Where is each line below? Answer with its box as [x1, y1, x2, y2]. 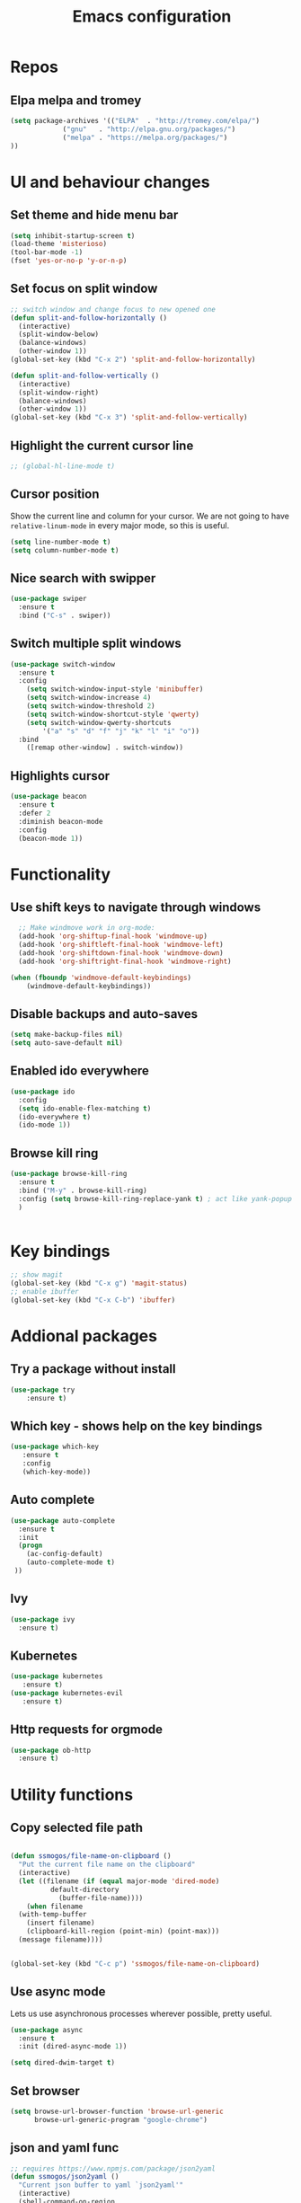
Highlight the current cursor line [10, 438, 194, 453]
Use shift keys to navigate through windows [10, 899, 261, 915]
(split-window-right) [18, 388, 100, 397]
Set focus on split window [10, 281, 158, 296]
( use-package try [10, 1385, 75, 1394]
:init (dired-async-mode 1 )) [18, 2042, 128, 2051]
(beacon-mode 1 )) [18, 834, 84, 843]
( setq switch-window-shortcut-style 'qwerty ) [26, 710, 200, 719]
